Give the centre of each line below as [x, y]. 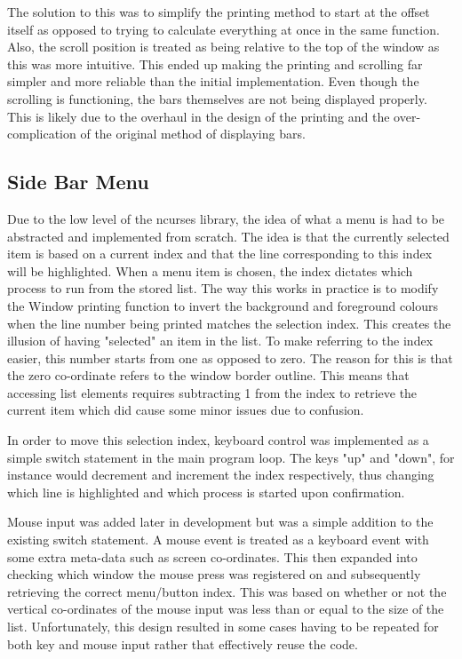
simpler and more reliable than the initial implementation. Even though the [213, 81]
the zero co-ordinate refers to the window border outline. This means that [208, 375]
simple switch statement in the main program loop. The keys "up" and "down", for [231, 457]
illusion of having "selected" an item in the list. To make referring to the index [220, 341]
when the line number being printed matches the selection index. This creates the [229, 323]
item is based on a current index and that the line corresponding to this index [220, 254]
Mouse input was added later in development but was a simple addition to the [220, 522]
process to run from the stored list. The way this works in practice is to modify [223, 288]
